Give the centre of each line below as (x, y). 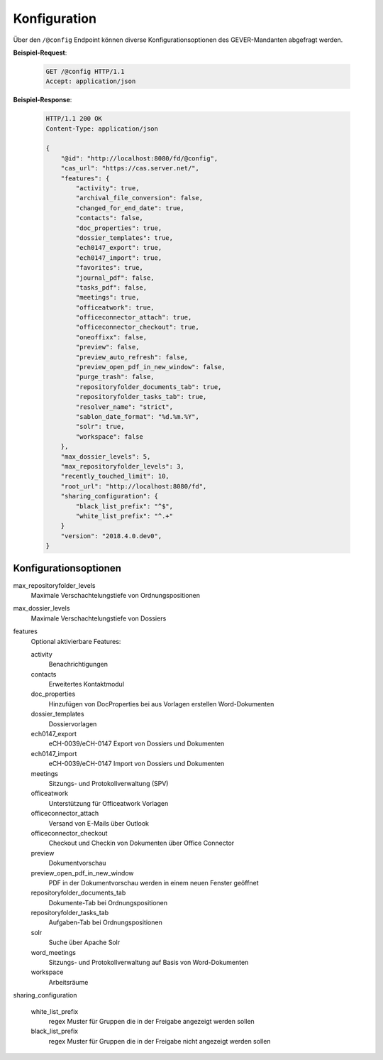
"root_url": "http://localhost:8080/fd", (134, 486)
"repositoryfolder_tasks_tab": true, (141, 397)
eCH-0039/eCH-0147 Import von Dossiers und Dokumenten (137, 764)
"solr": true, (100, 427)
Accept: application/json (91, 81)
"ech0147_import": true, (119, 258)
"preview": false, (107, 347)
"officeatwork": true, (115, 307)
